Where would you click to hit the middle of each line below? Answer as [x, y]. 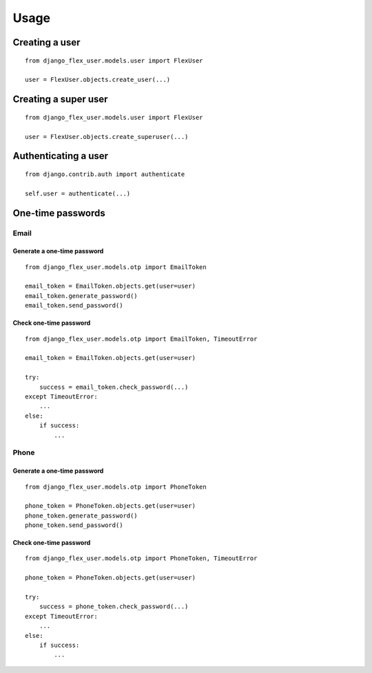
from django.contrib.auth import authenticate [105, 174]
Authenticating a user [61, 156]
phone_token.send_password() [74, 525]
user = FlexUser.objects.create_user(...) [98, 80]
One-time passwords [59, 213]
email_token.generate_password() [81, 296]
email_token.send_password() [74, 306]
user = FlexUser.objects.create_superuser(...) [107, 137]
